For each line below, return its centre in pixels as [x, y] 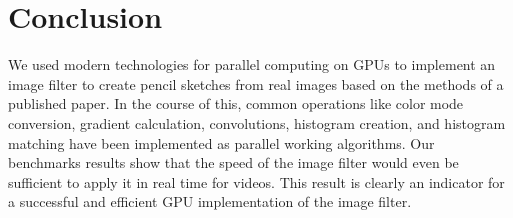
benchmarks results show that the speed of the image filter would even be [233, 162]
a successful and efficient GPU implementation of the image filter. [210, 201]
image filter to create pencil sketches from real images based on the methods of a [256, 83]
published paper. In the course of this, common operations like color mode [236, 103]
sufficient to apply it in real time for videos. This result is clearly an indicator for [256, 181]
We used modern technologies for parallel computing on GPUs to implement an [252, 64]
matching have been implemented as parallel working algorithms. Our [221, 142]
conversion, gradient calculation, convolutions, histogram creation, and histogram [257, 122]
